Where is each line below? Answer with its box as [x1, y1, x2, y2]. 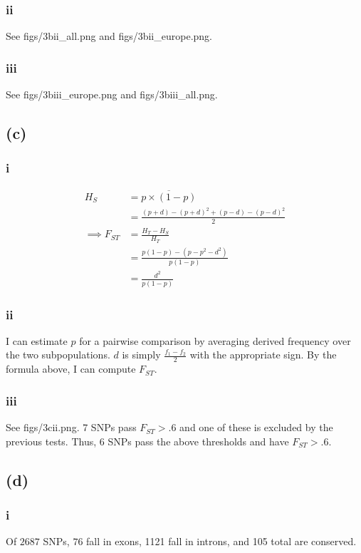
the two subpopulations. [6, 347, 110, 362]
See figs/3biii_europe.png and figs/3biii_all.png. [6, 87, 218, 102]
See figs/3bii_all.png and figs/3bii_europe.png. [6, 29, 212, 43]
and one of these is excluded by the [179, 420, 333, 435]
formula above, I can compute [6, 361, 136, 376]
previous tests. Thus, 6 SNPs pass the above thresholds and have [6, 433, 289, 448]
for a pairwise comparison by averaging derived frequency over [79, 333, 351, 348]
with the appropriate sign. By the [189, 347, 337, 362]
